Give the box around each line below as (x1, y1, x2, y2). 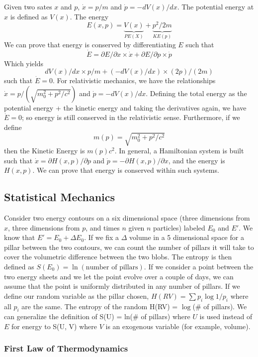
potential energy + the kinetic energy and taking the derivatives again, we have (4, 102, 247, 113)
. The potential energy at (177, 1, 254, 11)
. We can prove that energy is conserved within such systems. (32, 165, 219, 175)
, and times (86, 222, 120, 233)
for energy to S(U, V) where (11, 321, 97, 331)
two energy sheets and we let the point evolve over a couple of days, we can (4, 271, 234, 281)
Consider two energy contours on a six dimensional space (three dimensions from (4, 213, 250, 223)
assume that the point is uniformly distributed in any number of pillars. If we (4, 281, 240, 291)
